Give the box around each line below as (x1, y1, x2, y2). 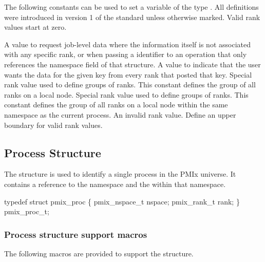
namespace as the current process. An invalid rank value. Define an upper (4, 109, 236, 120)
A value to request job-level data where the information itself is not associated (4, 39, 251, 49)
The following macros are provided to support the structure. (4, 248, 194, 258)
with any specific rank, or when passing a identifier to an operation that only (4, 49, 247, 60)
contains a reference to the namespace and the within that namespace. (4, 178, 226, 189)
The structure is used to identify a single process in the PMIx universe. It (4, 169, 236, 179)
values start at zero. (4, 22, 67, 32)
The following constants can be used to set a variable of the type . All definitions (4, 2, 259, 12)
